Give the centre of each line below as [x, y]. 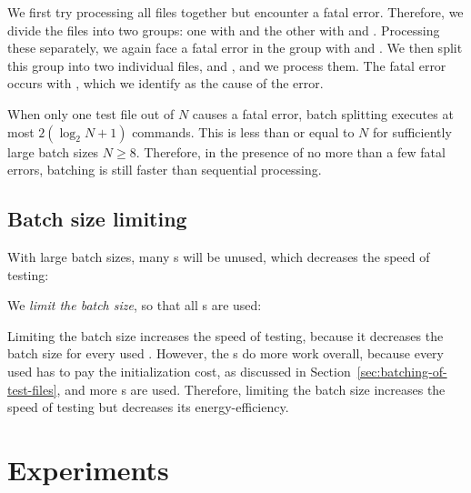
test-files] [32, 389]
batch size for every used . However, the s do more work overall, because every [225, 353]
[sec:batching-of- [402, 371]
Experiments [88, 469]
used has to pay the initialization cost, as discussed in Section [179, 371]
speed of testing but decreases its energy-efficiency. [148, 407]
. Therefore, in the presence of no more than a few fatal [291, 151]
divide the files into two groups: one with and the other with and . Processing [224, 30]
